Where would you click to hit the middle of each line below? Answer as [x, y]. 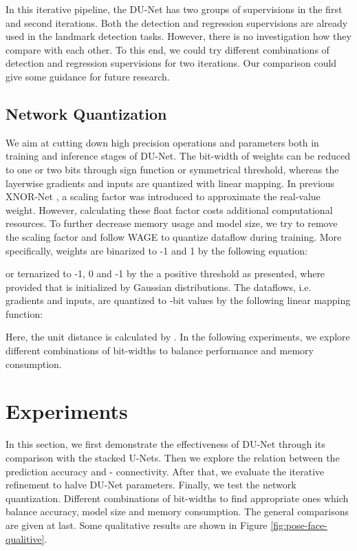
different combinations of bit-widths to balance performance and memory [160, 350]
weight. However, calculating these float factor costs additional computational [169, 209]
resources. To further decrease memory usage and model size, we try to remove [172, 223]
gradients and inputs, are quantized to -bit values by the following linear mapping [178, 300]
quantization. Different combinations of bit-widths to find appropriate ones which [177, 498]
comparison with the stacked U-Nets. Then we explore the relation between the [173, 457]
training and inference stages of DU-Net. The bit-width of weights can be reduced [178, 156]
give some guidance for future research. [88, 76]
